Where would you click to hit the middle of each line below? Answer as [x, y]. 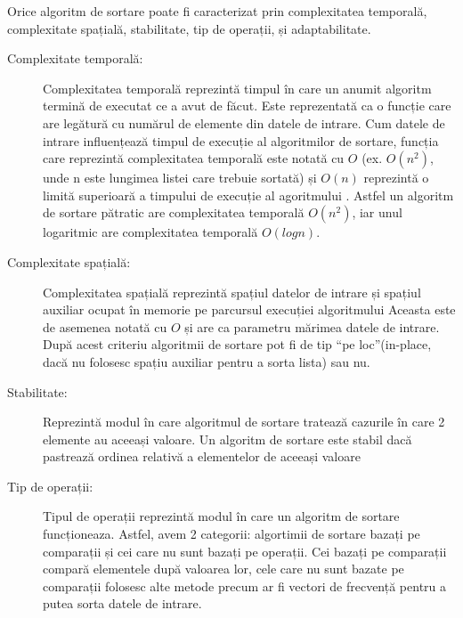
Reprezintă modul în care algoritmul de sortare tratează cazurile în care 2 [244, 422]
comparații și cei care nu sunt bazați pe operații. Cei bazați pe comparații [245, 551]
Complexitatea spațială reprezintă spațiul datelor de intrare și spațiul [232, 292]
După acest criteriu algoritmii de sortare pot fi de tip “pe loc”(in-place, [237, 344]
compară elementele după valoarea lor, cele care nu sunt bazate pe [223, 569]
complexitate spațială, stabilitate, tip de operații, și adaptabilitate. [189, 28]
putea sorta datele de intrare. [122, 603]
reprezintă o [396, 178]
